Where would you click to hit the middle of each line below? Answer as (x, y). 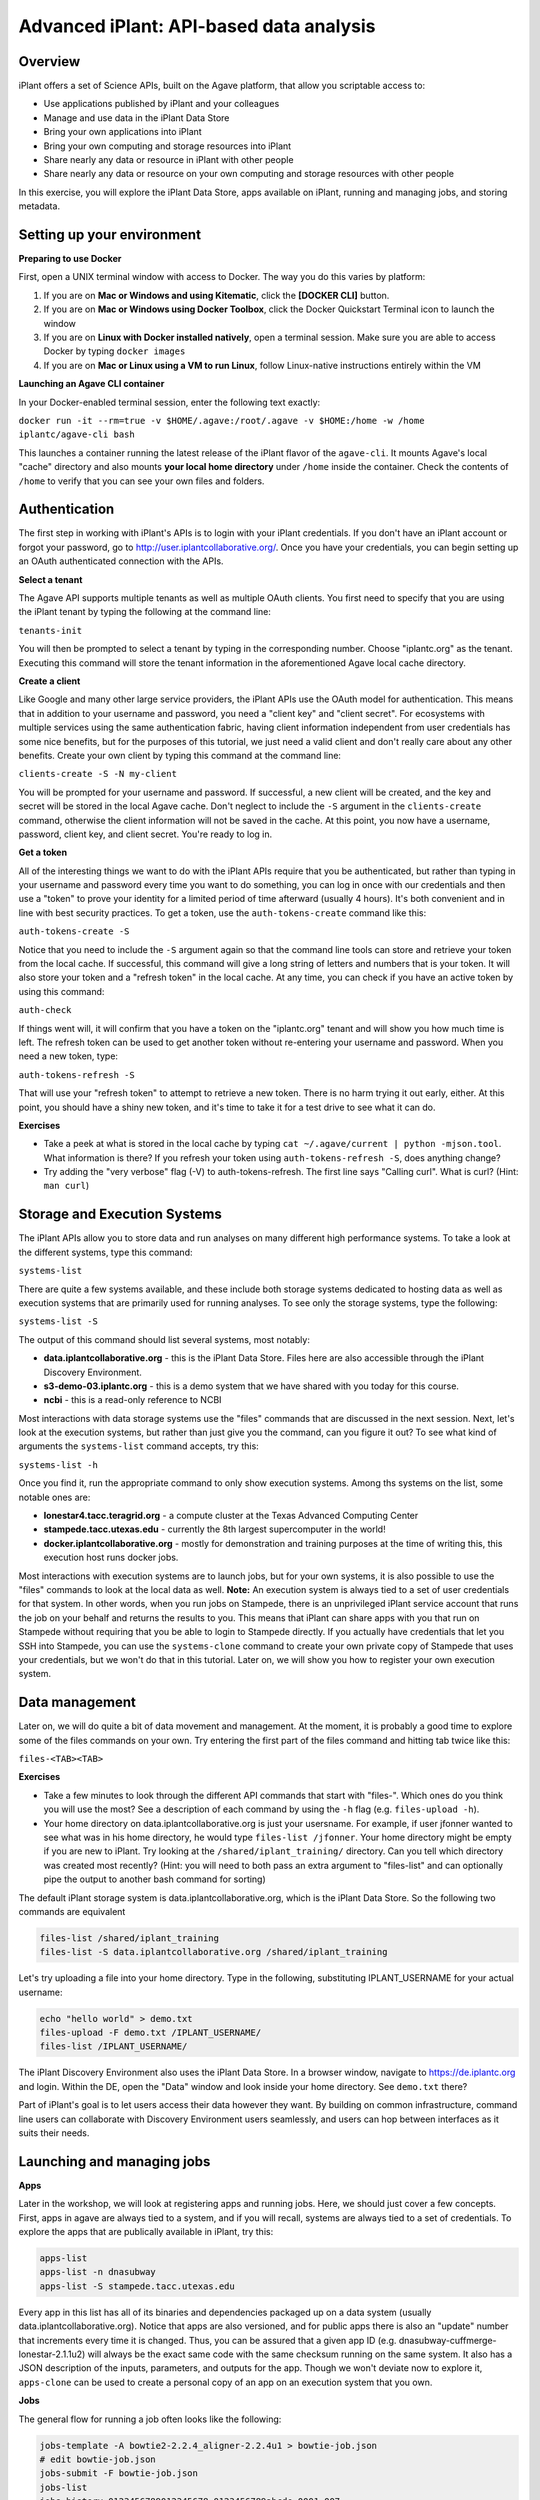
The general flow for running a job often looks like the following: (150, 2419)
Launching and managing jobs (114, 2161)
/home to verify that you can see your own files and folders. (141, 481)
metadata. (39, 206)
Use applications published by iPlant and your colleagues (161, 104)
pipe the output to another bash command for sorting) (155, 1879)
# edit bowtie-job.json (98, 2459)
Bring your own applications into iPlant (122, 132)
